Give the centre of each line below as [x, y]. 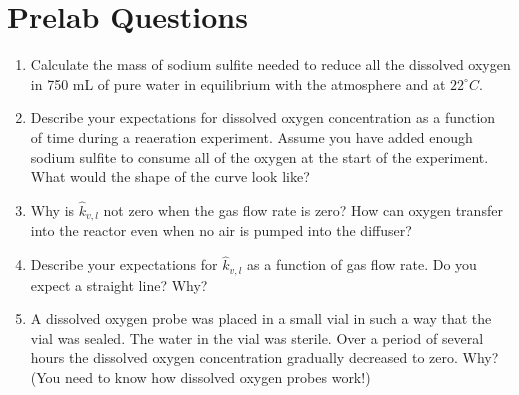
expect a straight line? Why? [119, 284]
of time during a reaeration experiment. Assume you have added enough [251, 136]
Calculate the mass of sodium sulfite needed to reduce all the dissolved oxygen [270, 64]
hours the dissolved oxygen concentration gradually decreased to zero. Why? [264, 357]
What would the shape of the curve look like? [170, 176]
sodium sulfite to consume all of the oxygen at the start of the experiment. [259, 156]
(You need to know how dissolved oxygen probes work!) [200, 377]
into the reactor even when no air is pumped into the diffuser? [221, 230]
